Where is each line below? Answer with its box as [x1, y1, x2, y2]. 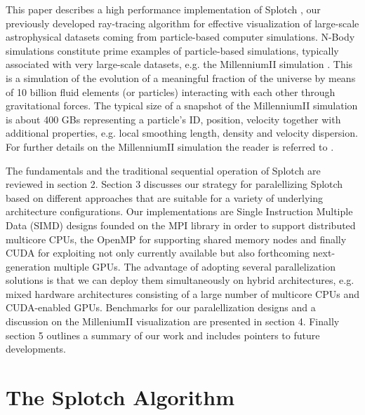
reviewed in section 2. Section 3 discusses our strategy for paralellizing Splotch [6, 177, 343, 191]
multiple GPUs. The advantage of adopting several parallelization [53, 259, 336, 273]
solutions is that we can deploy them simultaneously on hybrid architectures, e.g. [6, 273, 354, 287]
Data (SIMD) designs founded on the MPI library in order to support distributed [6, 217, 356, 232]
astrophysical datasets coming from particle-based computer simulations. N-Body [6, 29, 355, 44]
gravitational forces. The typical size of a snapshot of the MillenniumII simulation [6, 98, 358, 113]
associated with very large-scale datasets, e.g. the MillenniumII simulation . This [6, 57, 353, 72]
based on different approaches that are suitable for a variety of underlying [6, 190, 323, 205]
